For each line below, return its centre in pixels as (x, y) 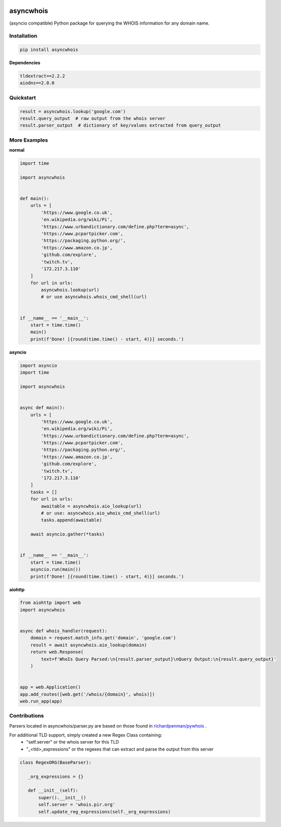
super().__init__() (62, 797)
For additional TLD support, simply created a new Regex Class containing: (86, 735)
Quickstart (23, 97)
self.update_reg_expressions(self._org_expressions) (105, 812)
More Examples (29, 140)
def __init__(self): (53, 791)
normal (17, 150)
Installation (23, 36)
